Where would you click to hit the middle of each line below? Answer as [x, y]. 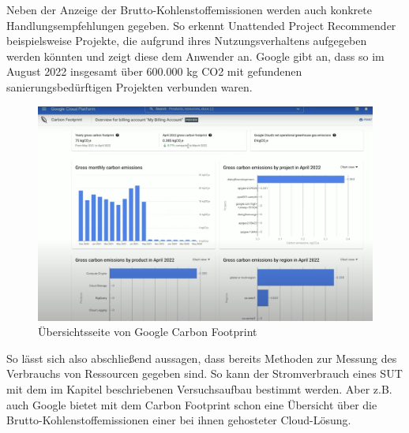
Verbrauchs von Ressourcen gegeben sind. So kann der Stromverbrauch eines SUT [204, 373]
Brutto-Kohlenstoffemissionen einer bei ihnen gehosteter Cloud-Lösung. [179, 420]
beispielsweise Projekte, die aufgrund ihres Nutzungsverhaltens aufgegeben [187, 41]
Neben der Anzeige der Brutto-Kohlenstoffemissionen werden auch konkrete [189, 9]
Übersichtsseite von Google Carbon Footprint [148, 332]
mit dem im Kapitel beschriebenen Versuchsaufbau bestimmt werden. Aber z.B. [199, 388]
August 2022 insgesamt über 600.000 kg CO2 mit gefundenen [154, 71]
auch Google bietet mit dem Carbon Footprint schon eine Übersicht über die [192, 404]
